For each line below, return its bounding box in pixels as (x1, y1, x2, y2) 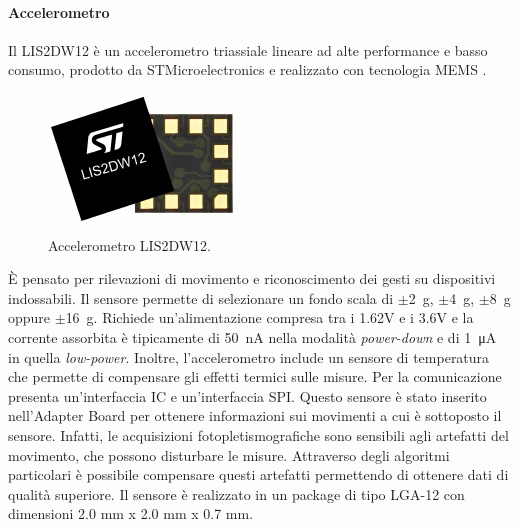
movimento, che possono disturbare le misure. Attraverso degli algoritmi (8, 444, 450, 465)
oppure (8, 307, 51, 328)
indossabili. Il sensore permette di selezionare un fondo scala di (8, 287, 394, 308)
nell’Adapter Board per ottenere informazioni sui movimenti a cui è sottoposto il (8, 405, 502, 426)
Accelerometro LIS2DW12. (48, 234, 212, 255)
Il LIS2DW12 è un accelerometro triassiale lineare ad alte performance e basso (8, 39, 488, 60)
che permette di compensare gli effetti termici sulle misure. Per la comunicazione (8, 366, 502, 387)
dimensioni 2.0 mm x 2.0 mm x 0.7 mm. (8, 503, 254, 524)
